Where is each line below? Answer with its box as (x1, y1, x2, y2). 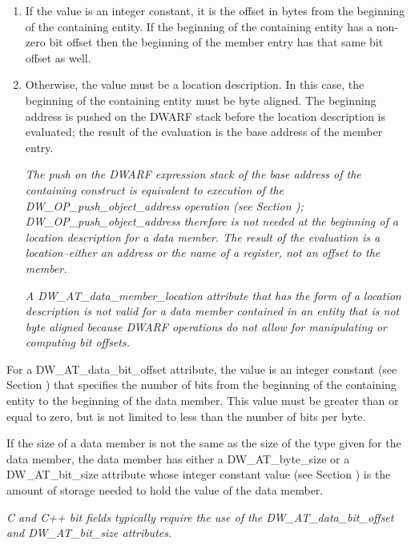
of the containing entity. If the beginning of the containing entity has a (25, 18, 373, 34)
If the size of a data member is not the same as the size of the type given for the (6, 435, 401, 451)
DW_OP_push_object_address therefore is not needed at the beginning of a (25, 213, 398, 230)
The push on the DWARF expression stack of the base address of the (25, 166, 361, 182)
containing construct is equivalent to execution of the (25, 181, 284, 198)
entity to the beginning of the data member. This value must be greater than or (6, 392, 399, 409)
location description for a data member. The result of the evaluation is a (25, 228, 381, 245)
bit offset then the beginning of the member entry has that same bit (49, 34, 384, 50)
